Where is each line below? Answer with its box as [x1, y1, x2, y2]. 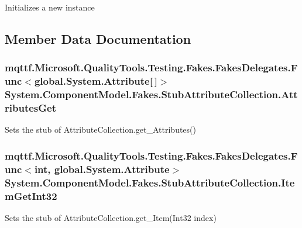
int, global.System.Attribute [34, 161, 170, 176]
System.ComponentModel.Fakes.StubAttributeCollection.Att [5, 87, 298, 102]
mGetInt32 [5, 188, 57, 203]
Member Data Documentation [5, 29, 191, 47]
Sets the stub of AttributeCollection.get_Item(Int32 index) [5, 211, 217, 223]
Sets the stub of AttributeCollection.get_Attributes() [5, 123, 196, 136]
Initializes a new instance [5, 1, 95, 13]
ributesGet [5, 101, 56, 115]
